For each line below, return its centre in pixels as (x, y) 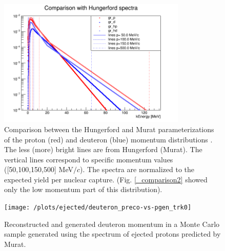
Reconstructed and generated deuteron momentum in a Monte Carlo (112, 224)
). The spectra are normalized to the (137, 169)
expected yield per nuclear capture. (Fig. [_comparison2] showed (106, 179)
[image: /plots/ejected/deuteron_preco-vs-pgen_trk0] (98, 208)
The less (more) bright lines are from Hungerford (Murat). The (103, 149)
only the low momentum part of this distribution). (83, 189)
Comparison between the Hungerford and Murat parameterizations (109, 129)
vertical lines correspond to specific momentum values (89, 159)
